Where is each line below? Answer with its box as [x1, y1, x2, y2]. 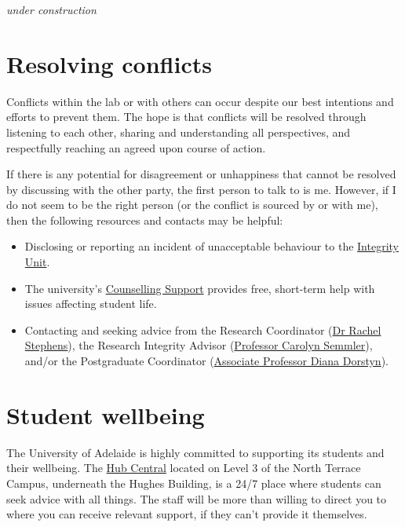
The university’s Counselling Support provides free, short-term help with [24, 280, 375, 296]
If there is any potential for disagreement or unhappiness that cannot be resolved [6, 166, 396, 182]
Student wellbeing [6, 398, 205, 430]
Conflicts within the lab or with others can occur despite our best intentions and [6, 93, 394, 109]
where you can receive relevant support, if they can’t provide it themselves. [6, 506, 367, 522]
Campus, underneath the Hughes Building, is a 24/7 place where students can [6, 474, 381, 491]
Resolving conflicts [6, 47, 212, 79]
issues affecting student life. [24, 295, 157, 312]
